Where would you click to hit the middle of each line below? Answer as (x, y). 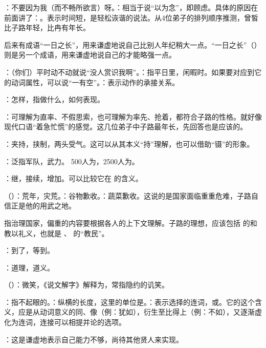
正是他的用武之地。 (43, 206)
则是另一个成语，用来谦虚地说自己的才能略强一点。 (90, 55)
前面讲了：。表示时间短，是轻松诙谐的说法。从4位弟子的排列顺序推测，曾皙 (131, 17)
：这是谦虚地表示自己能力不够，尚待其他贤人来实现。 (94, 339)
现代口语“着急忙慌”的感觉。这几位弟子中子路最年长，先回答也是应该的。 (126, 127)
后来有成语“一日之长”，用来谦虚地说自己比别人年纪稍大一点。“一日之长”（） (133, 44)
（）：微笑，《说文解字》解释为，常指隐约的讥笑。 (86, 285)
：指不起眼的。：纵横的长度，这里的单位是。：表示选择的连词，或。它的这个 (129, 302)
